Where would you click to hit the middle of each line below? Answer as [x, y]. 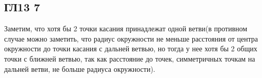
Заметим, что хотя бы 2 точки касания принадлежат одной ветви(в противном [126, 28]
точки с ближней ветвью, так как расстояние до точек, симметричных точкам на [130, 58]
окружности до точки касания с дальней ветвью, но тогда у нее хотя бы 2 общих [131, 48]
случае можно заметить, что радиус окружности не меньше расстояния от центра [131, 38]
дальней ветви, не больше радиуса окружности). [80, 69]
